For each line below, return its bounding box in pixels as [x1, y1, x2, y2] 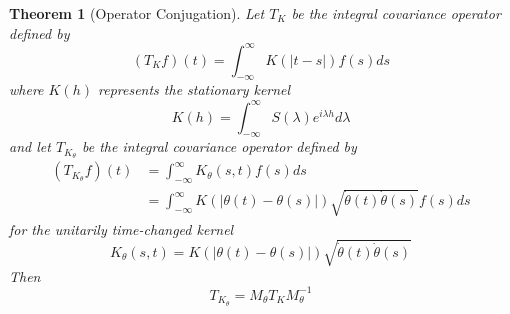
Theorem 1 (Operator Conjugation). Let [9, 3, 265, 23]
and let [9, 136, 51, 157]
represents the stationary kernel [97, 79, 291, 100]
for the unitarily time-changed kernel [9, 218, 234, 239]
